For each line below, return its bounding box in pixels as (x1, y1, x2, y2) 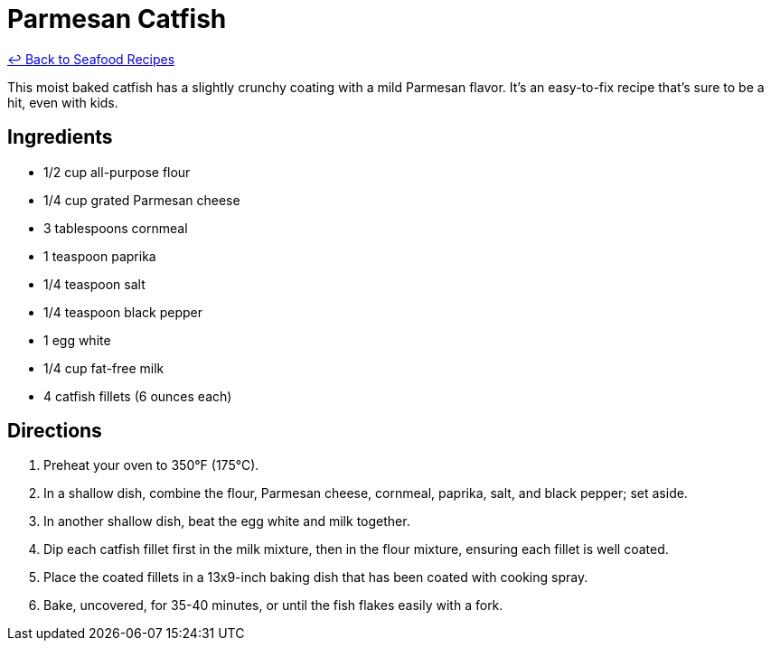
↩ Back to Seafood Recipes (7, 51, 175, 67)
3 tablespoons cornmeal (43, 220, 188, 236)
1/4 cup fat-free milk (43, 360, 165, 376)
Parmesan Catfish (7, 4, 227, 34)
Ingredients (7, 126, 113, 149)
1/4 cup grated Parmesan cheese (43, 192, 240, 208)
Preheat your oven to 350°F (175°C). (43, 457, 259, 474)
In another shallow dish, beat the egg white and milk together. (43, 513, 410, 530)
